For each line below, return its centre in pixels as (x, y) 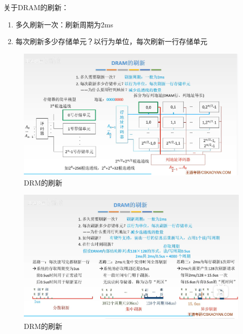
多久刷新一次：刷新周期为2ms (64, 24)
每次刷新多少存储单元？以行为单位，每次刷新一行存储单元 (111, 41)
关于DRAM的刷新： (36, 7)
